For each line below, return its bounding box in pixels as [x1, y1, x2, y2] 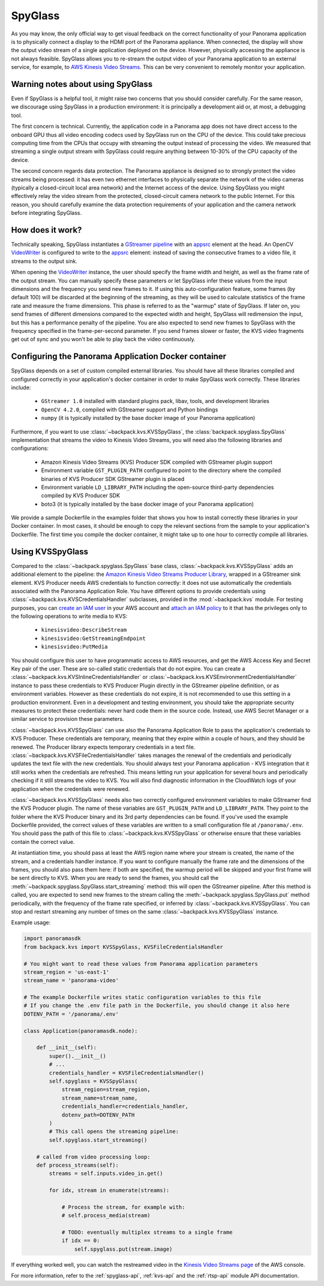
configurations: [11, 444, 49, 452]
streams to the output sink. [11, 257, 77, 265]
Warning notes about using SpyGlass [11, 79, 153, 89]
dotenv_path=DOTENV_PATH [61, 1111, 135, 1118]
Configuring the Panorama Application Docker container [11, 351, 227, 362]
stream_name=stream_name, [61, 1095, 138, 1101]
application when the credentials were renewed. [11, 785, 130, 792]
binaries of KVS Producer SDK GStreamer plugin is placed [41, 475, 185, 482]
